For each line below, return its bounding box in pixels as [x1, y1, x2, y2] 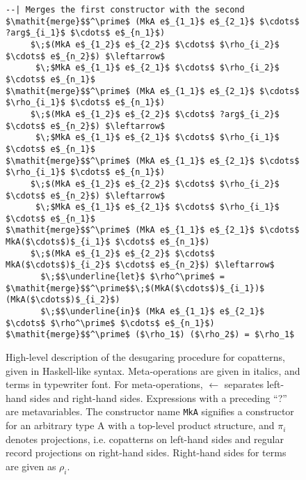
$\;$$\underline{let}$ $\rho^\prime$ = [40, 272, 225, 282]
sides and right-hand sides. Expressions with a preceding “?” [30, 390, 287, 405]
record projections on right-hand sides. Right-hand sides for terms [6, 445, 287, 460]
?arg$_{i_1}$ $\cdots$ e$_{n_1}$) [6, 28, 166, 38]
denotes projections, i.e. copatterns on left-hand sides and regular [6, 431, 284, 446]
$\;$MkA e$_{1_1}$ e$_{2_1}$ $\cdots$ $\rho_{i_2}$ [35, 63, 280, 73]
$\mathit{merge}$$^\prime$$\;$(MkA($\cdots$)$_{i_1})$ [6, 283, 265, 293]
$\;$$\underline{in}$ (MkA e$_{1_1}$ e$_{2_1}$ [40, 307, 265, 317]
